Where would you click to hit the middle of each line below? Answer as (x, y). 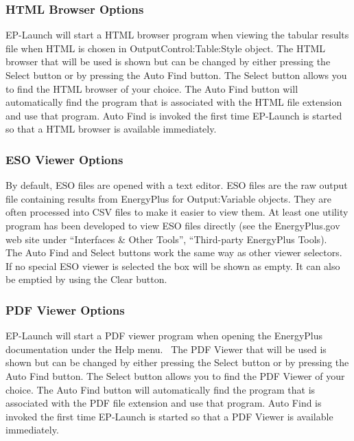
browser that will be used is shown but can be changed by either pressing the (168, 61)
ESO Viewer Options (64, 159)
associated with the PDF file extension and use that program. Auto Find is (164, 403)
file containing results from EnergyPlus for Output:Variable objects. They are (169, 198)
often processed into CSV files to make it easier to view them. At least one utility (177, 212)
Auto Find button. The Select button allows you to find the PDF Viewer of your (175, 375)
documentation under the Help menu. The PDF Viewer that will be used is (166, 349)
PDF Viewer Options (65, 309)
